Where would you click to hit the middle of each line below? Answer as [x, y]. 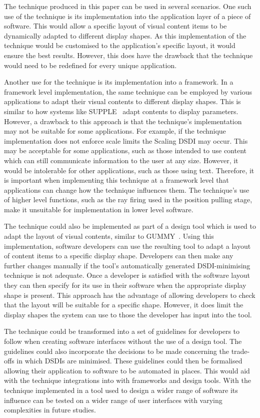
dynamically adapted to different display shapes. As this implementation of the [125, 35]
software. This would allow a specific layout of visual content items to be [115, 26]
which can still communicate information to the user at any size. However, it [121, 160]
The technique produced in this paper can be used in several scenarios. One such [128, 6]
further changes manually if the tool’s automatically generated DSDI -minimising [127, 265]
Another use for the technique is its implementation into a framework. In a [119, 82]
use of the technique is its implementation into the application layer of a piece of [127, 16]
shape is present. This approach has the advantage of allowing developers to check [130, 295]
